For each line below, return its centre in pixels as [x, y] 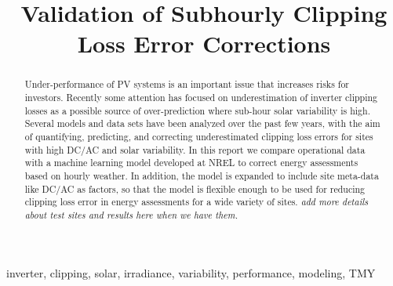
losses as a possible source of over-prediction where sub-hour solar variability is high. [197, 110]
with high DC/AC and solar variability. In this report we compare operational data [195, 149]
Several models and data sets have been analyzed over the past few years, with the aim [202, 123]
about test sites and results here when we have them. [131, 214]
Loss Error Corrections [204, 43]
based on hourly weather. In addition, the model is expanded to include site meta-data [202, 175]
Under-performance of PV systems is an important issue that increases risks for [187, 84]
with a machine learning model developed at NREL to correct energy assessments [191, 163]
